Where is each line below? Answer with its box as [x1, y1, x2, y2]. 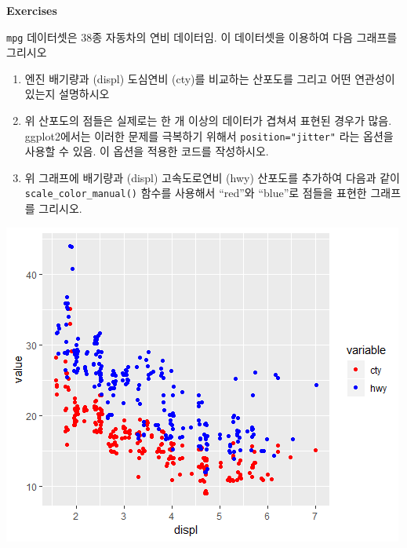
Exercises [6, 2, 57, 18]
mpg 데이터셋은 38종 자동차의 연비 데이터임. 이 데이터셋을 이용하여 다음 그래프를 [6, 28, 398, 45]
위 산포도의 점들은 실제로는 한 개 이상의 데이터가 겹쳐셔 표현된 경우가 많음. [24, 112, 392, 129]
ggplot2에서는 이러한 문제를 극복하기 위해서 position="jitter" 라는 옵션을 [24, 127, 394, 144]
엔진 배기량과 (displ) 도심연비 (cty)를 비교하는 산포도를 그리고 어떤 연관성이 [24, 70, 395, 86]
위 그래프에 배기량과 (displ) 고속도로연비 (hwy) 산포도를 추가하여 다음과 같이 [24, 169, 400, 185]
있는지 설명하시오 [24, 86, 110, 102]
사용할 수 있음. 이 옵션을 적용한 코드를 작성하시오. [24, 143, 269, 159]
